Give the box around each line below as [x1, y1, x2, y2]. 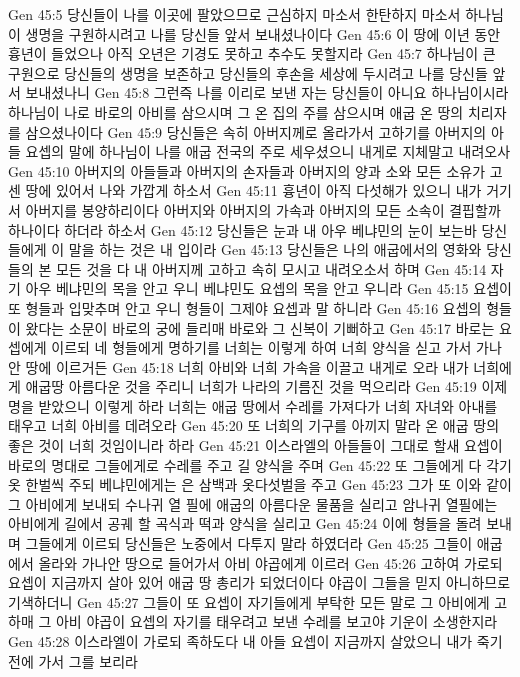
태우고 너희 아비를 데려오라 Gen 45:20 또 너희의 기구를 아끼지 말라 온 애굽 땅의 [8, 415, 500, 436]
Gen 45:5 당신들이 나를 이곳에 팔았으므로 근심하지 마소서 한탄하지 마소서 [8, 4, 461, 24]
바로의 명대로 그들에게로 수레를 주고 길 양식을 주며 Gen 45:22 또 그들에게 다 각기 [8, 454, 512, 475]
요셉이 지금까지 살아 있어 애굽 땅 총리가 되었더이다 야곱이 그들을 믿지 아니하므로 [8, 572, 511, 593]
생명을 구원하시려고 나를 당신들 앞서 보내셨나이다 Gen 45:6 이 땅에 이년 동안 [25, 23, 501, 44]
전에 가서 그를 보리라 [8, 650, 138, 671]
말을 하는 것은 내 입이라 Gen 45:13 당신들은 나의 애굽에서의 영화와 [68, 239, 482, 260]
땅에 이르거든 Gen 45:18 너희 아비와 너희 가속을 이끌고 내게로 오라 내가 [25, 356, 469, 377]
